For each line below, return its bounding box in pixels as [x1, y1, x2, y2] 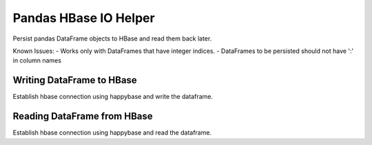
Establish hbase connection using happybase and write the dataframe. [12, 93, 214, 101]
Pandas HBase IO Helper [12, 10, 155, 25]
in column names [12, 56, 62, 65]
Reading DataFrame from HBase [12, 111, 153, 122]
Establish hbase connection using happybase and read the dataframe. [12, 129, 212, 137]
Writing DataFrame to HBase [12, 74, 137, 86]
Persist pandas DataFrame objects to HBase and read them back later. [12, 34, 212, 43]
